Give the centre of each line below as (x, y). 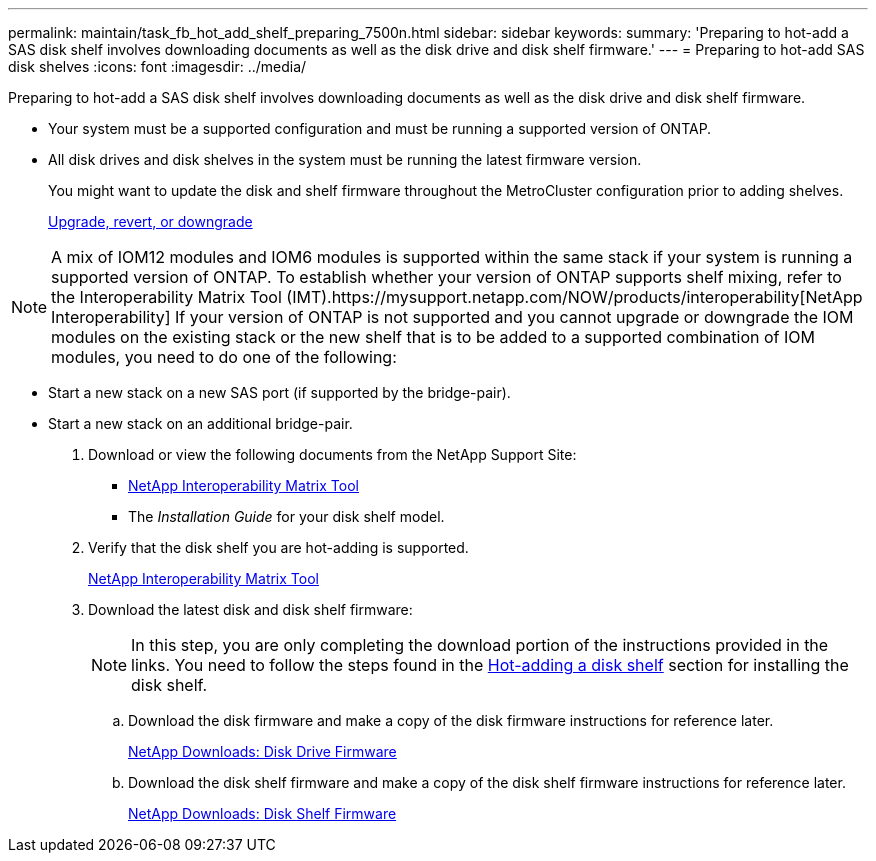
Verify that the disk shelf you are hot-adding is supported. (278, 547)
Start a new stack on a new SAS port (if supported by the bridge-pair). (279, 392)
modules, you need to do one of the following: (224, 357)
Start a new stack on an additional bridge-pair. (200, 423)
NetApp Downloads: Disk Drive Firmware (262, 751)
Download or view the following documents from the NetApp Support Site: (332, 454)
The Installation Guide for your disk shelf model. (286, 516)
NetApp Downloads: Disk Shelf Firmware (262, 813)
